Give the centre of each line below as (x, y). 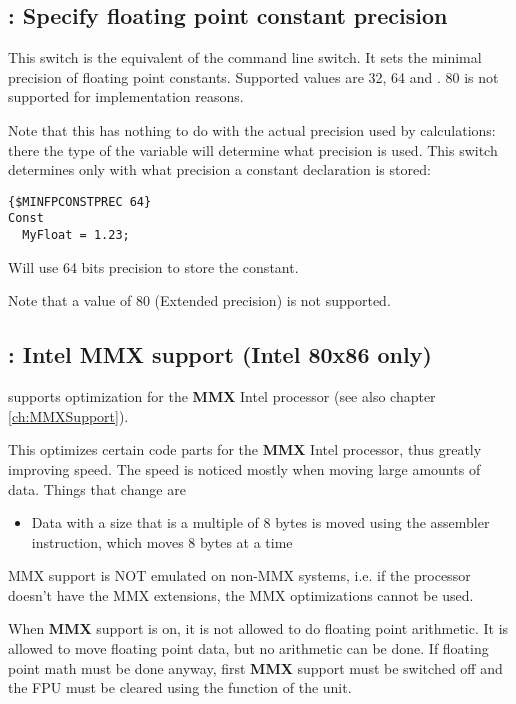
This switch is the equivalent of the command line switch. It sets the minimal (245, 57)
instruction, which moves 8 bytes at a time (162, 541)
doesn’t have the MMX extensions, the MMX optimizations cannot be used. (241, 594)
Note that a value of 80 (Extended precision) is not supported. (199, 300)
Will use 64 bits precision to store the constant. (153, 266)
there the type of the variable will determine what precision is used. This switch (253, 149)
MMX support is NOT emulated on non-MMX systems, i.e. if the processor (239, 575)
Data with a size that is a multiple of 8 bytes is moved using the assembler (260, 522)
